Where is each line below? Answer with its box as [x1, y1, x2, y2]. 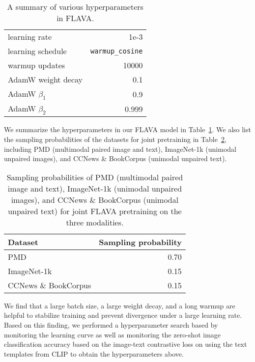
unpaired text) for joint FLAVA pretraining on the [8, 205, 182, 217]
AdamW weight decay [8, 74, 83, 85]
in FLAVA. [57, 12, 94, 24]
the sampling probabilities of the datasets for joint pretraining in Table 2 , [4, 134, 227, 144]
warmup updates [8, 59, 65, 71]
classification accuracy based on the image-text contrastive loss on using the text [4, 339, 247, 349]
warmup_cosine [90, 47, 143, 55]
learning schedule [8, 45, 67, 56]
